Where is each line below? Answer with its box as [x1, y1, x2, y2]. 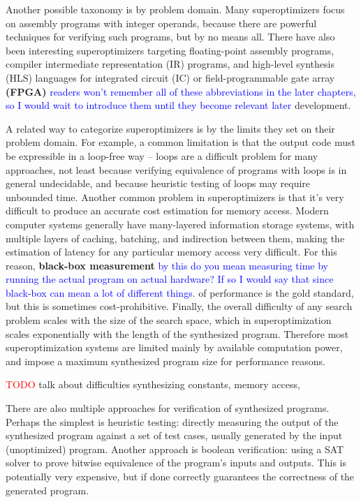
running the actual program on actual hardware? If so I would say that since [6, 272, 334, 286]
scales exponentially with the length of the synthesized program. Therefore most [6, 326, 349, 341]
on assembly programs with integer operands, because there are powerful [6, 15, 317, 30]
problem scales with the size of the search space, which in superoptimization [6, 313, 332, 327]
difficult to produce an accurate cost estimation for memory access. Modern [6, 203, 329, 218]
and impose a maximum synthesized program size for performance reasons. [6, 353, 325, 368]
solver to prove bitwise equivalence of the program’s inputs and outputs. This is [6, 455, 346, 470]
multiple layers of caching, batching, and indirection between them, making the [6, 230, 345, 245]
